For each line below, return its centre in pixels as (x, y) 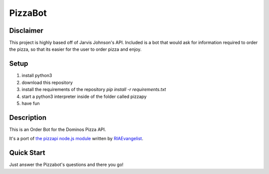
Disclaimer (26, 31)
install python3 (37, 76)
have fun (31, 103)
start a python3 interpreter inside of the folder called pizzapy (84, 96)
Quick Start (27, 153)
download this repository (47, 83)
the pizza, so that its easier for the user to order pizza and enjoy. (75, 49)
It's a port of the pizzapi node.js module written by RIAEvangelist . (76, 139)
